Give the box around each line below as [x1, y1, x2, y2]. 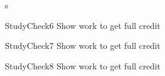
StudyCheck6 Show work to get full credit [5, 19, 161, 31]
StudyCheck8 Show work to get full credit [5, 59, 161, 72]
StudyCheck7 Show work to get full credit [5, 39, 161, 52]
